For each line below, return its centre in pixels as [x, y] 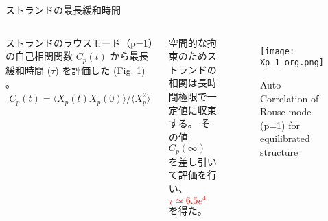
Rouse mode [285, 112]
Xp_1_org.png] [292, 63]
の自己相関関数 [39, 56]
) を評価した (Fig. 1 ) [100, 70]
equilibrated [285, 138]
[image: [277, 51]
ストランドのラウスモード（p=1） [79, 42]
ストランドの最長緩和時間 [63, 10]
